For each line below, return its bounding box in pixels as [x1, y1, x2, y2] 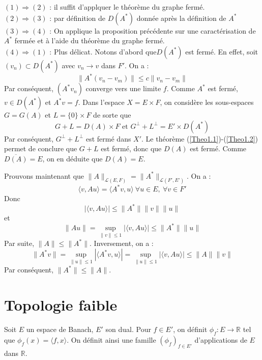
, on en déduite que [42, 153, 103, 164]
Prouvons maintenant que [4, 170, 84, 181]
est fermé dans [85, 133, 131, 144]
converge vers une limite [85, 83, 161, 94]
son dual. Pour [105, 323, 151, 334]
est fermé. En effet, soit [185, 46, 258, 57]
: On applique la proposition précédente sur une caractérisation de [49, 25, 256, 36]
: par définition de [49, 12, 106, 23]
